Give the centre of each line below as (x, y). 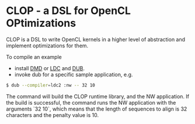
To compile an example (34, 57)
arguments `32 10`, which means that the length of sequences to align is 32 (97, 109)
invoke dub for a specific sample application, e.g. (74, 74)
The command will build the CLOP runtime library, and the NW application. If (98, 96)
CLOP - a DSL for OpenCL (69, 11)
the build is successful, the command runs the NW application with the (91, 102)
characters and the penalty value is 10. (53, 115)
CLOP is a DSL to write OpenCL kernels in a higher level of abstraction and (96, 39)
